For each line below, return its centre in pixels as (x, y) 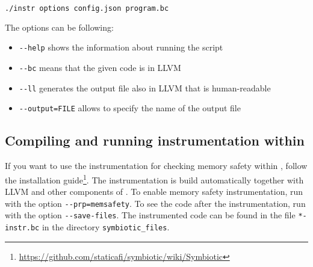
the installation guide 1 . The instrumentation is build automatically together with (154, 179)
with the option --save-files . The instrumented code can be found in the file (150, 215)
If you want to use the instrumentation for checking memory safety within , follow (156, 166)
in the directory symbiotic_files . (106, 227)
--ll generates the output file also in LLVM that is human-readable (145, 87)
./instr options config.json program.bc (87, 8)
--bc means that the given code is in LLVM (100, 68)
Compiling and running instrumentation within (155, 140)
